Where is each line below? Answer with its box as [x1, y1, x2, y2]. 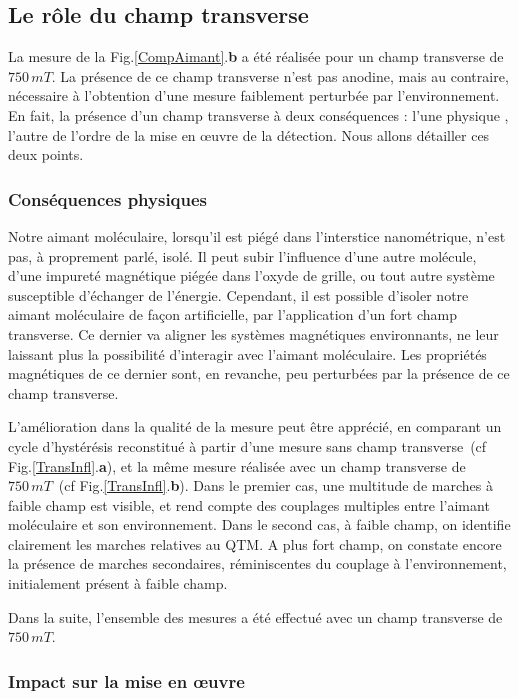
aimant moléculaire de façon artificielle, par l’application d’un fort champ [8, 304, 457, 325]
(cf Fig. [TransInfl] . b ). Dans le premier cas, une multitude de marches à [58, 475, 493, 496]
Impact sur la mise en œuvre [8, 668, 245, 693]
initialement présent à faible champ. [8, 573, 228, 594]
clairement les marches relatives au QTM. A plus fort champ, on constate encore [8, 533, 502, 554]
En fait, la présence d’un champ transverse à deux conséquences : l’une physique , [8, 104, 509, 125]
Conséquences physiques [8, 186, 208, 211]
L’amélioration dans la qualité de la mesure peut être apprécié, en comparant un [8, 416, 502, 437]
